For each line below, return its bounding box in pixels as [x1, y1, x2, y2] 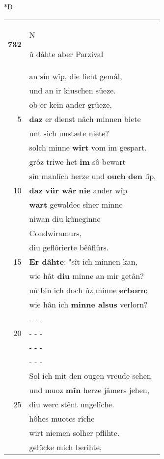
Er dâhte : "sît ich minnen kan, [29, 255, 137, 267]
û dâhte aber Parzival [29, 48, 104, 60]
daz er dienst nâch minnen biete [29, 113, 141, 124]
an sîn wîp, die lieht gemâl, [29, 70, 122, 82]
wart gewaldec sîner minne [29, 198, 123, 210]
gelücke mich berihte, [29, 441, 102, 453]
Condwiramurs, [29, 227, 82, 239]
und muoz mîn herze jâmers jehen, [29, 384, 150, 396]
